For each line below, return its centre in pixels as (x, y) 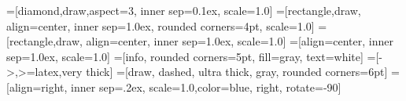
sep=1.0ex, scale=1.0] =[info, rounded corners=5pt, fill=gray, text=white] (185, 56)
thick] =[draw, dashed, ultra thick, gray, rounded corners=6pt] (237, 72)
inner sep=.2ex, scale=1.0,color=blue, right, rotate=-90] (206, 87)
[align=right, (37, 87)
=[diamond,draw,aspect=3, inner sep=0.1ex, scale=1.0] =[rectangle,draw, (184, 10)
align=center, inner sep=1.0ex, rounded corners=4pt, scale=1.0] (161, 25)
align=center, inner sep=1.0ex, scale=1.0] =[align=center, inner (240, 41)
